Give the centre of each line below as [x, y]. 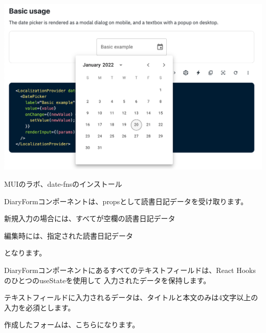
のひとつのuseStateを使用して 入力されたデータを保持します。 [107, 280]
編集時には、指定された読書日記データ [69, 235]
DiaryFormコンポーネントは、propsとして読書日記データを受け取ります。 [126, 201]
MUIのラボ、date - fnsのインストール [63, 183]
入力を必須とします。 [40, 307]
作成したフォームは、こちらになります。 [72, 325]
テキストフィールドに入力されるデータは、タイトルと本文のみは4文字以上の [131, 297]
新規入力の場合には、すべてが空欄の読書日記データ [90, 218]
